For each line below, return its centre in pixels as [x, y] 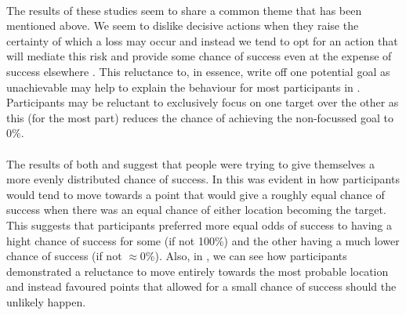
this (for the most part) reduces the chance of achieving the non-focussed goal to [200, 117]
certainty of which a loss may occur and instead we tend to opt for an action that [202, 40]
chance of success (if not [64, 256]
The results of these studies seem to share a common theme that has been [184, 10]
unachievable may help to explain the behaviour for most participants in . [183, 87]
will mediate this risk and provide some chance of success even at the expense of [199, 56]
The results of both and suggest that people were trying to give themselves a [190, 163]
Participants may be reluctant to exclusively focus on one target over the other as [203, 102]
